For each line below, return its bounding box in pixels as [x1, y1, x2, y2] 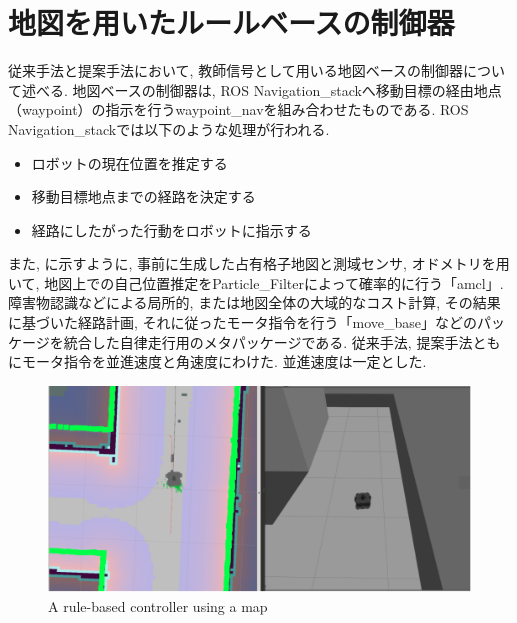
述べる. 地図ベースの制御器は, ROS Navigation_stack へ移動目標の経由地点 [21, 79, 502, 100]
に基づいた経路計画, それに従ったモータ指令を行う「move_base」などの [8, 312, 478, 333]
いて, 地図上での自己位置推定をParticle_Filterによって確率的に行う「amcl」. [8, 272, 504, 293]
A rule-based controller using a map [48, 595, 268, 616]
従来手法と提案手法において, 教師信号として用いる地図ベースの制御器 [8, 60, 464, 81]
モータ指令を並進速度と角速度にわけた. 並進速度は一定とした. [21, 351, 427, 372]
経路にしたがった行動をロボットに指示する [31, 219, 312, 240]
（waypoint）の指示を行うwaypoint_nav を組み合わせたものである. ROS [8, 99, 469, 120]
